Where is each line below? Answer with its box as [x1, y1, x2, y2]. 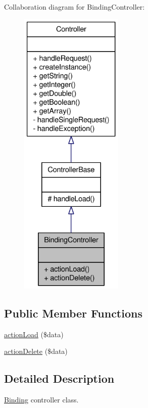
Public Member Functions [4, 305, 142, 321]
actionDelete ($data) [4, 346, 68, 356]
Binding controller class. [4, 394, 79, 405]
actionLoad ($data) [4, 329, 64, 339]
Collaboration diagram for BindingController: [4, 2, 145, 12]
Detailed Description [4, 371, 115, 386]
